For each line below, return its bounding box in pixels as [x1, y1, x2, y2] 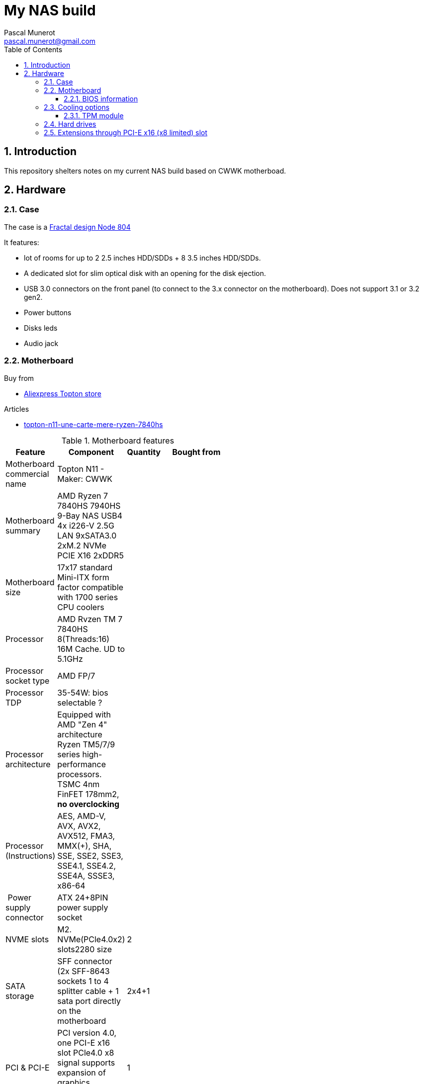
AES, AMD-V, [57, 811, 106, 821]
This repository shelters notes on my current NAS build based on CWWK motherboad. [4, 166, 286, 175]
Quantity [127, 447, 161, 457]
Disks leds [24, 323, 58, 332]
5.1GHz [57, 653, 83, 664]
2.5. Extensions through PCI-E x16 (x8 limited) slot [44, 128, 208, 137]
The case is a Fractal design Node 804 [4, 222, 131, 231]
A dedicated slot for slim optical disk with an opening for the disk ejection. [24, 269, 266, 277]
